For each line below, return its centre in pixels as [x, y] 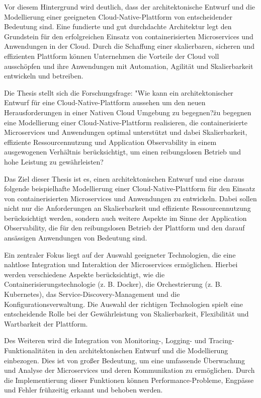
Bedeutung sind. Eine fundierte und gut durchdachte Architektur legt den [118, 26]
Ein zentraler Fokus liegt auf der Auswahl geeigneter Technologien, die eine [120, 254]
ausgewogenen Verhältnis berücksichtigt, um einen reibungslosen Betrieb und [122, 152]
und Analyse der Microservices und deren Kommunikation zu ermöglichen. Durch [129, 370]
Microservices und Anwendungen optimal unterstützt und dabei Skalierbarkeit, [126, 132]
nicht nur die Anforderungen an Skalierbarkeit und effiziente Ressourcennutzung [127, 208]
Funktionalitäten [30, 350]
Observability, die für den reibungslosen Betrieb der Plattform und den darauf [124, 228]
